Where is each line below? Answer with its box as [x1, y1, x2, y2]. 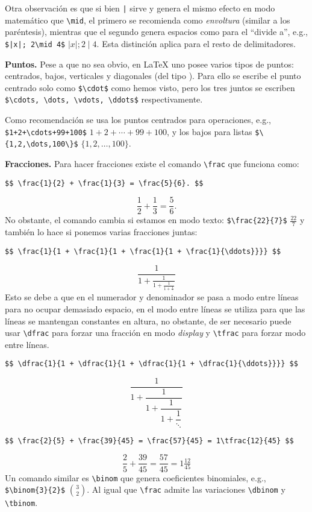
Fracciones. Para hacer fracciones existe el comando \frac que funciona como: [5, 157, 299, 169]
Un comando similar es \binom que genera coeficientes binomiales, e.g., [5, 471, 266, 484]
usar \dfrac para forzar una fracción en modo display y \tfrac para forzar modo [5, 326, 306, 339]
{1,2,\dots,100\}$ [5, 140, 78, 149]
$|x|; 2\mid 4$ [5, 40, 66, 49]
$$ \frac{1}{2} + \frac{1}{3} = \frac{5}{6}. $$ [5, 179, 204, 188]
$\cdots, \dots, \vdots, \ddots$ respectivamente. [5, 93, 203, 106]
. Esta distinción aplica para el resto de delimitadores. [96, 37, 296, 49]
